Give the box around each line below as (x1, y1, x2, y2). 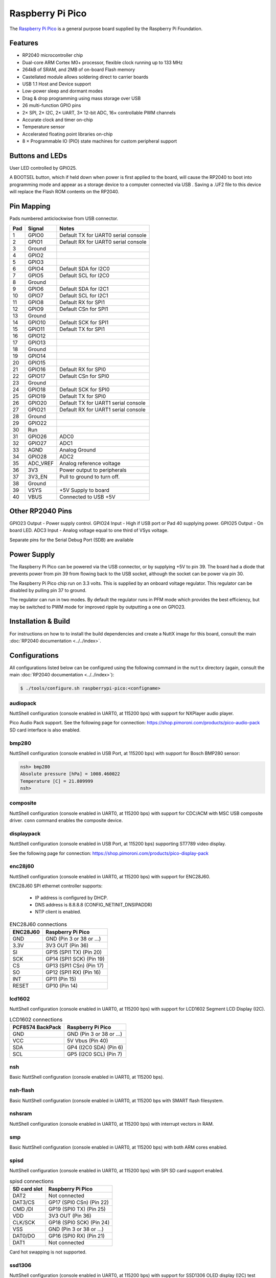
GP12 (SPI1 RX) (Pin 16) (45, 969, 101, 976)
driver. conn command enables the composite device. (9, 817, 123, 824)
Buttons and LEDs (9, 151, 67, 160)
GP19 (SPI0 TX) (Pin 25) (48, 1205, 106, 1213)
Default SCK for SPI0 (59, 386, 110, 393)
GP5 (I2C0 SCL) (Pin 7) (66, 1051, 123, 1058)
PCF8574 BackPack (12, 1023, 61, 1031)
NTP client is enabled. (35, 909, 81, 915)
